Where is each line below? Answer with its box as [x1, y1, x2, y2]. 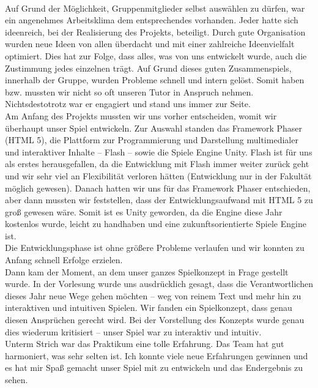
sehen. [5, 373, 28, 386]
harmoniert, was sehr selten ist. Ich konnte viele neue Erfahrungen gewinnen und [5, 349, 308, 362]
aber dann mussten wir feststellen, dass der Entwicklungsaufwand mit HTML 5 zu [5, 193, 313, 206]
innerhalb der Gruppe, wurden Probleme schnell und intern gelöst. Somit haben [5, 73, 305, 86]
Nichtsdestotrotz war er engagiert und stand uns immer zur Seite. [5, 97, 251, 110]
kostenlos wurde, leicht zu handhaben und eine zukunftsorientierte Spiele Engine [5, 217, 306, 230]
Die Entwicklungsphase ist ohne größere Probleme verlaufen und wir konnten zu [5, 241, 305, 254]
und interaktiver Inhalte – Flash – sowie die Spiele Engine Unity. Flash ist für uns [5, 145, 312, 158]
